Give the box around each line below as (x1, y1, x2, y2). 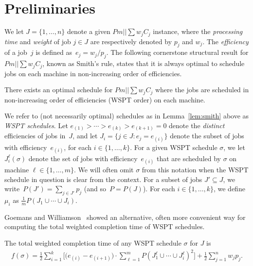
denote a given (67, 26, 110, 36)
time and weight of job (4, 36, 71, 46)
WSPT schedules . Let (4, 120, 68, 130)
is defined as (36, 47, 72, 57)
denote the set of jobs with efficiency (28, 153, 138, 163)
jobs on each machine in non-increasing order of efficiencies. (4, 68, 182, 78)
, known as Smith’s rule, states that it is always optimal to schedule (42, 58, 245, 68)
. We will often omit (74, 164, 134, 174)
